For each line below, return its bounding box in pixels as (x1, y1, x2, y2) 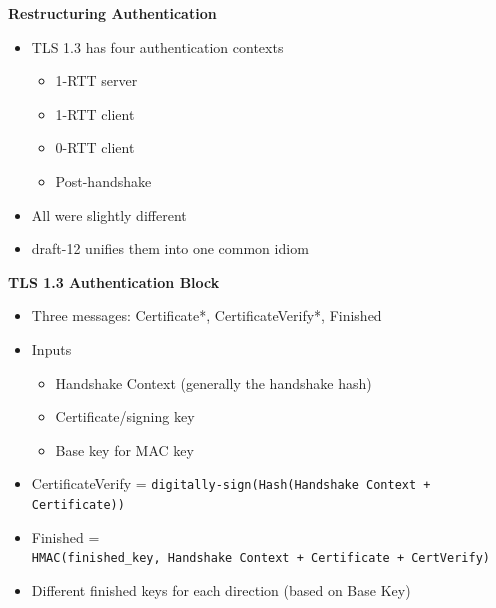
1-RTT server (55, 70, 138, 91)
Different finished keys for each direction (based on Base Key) (31, 579, 411, 600)
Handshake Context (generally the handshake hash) (55, 372, 372, 393)
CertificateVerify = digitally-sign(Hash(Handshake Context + (31, 473, 431, 494)
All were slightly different (31, 204, 187, 225)
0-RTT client (55, 137, 135, 158)
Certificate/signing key (55, 406, 195, 427)
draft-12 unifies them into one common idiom (31, 238, 309, 259)
